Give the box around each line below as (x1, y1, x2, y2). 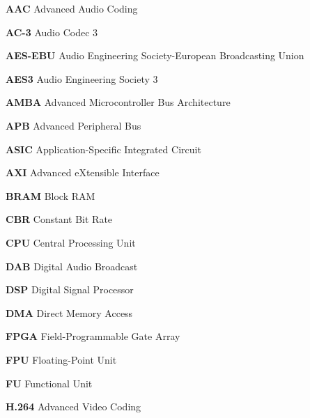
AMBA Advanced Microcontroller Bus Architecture (6, 95, 231, 109)
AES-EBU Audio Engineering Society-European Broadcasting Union (6, 48, 304, 63)
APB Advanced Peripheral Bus (6, 118, 141, 132)
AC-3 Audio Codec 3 (6, 24, 98, 39)
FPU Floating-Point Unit (6, 352, 117, 366)
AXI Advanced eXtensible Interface (6, 165, 160, 180)
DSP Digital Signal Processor (6, 282, 134, 297)
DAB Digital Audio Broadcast (6, 258, 138, 273)
